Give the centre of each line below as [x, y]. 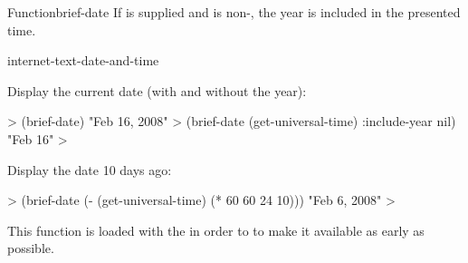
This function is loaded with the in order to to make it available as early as [216, 230]
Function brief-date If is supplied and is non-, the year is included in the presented [234, 12]
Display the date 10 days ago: [90, 169]
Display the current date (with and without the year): [157, 90]
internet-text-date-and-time [83, 60]
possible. [31, 248]
